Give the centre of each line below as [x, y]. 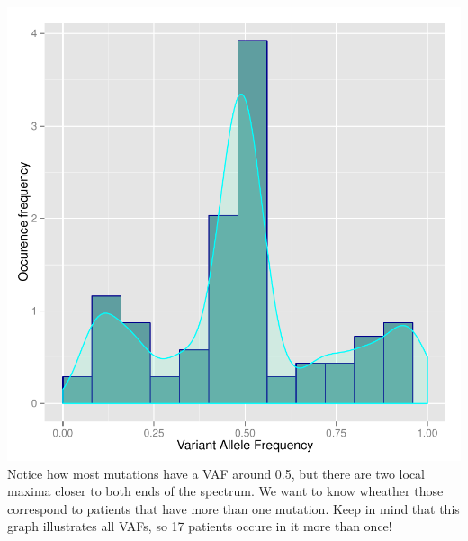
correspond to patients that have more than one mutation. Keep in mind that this [234, 508]
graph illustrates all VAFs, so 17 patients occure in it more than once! [200, 526]
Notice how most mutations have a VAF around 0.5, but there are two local [216, 473]
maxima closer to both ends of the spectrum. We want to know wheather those [225, 491]
